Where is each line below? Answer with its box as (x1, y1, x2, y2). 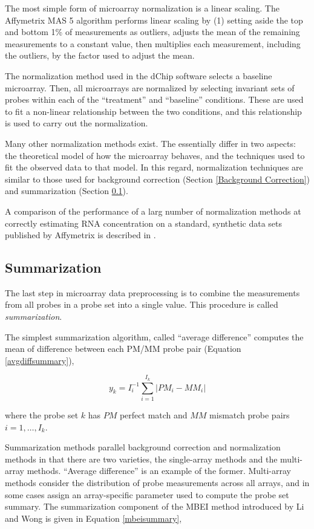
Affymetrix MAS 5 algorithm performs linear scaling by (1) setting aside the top (5, 13, 303, 26)
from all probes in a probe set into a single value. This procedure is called (5, 298, 278, 311)
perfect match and (119, 408, 188, 421)
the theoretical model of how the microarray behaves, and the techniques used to (5, 149, 305, 161)
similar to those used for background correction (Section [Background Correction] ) (5, 172, 310, 185)
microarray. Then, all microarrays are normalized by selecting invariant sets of (5, 81, 295, 94)
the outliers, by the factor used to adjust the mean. (5, 49, 195, 62)
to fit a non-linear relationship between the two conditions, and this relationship (5, 105, 302, 117)
